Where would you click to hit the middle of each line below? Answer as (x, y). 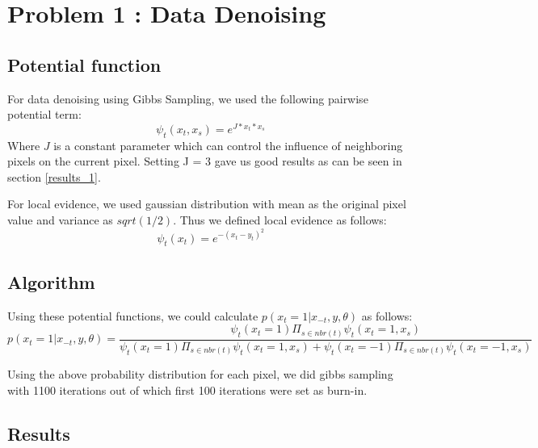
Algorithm (51, 281)
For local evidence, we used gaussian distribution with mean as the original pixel (207, 204)
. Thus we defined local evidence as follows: (280, 220)
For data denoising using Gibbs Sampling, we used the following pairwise (188, 98)
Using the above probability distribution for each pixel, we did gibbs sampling (200, 374)
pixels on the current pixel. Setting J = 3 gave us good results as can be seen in (205, 161)
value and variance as (60, 220)
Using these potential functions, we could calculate (133, 315)
